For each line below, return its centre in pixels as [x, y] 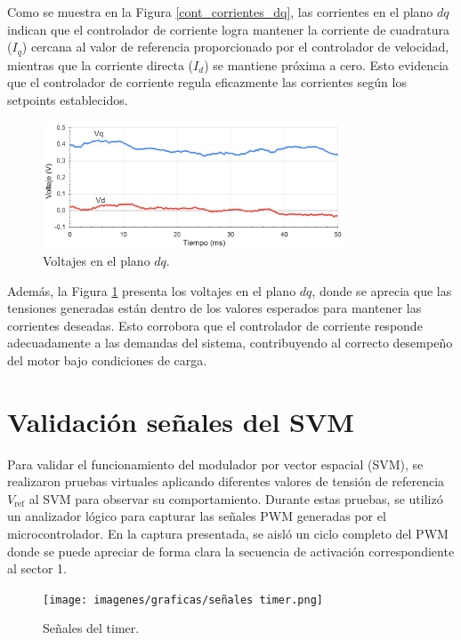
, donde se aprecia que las [382, 290]
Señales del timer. [91, 628]
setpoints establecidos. [68, 99]
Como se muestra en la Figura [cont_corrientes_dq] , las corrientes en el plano [220, 12]
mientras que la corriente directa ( [101, 64]
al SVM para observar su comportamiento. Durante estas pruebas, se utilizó [236, 498]
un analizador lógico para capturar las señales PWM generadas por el [197, 516]
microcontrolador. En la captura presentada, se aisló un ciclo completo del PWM [228, 533]
